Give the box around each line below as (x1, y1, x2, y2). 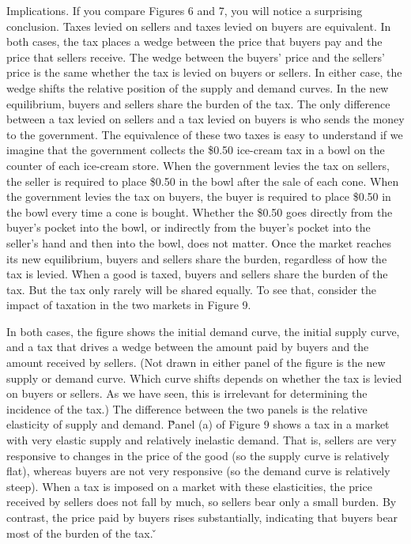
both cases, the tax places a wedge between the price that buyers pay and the (6, 33, 383, 50)
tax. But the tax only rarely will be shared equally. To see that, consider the (6, 281, 377, 297)
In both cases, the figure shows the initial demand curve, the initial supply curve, (6, 323, 400, 339)
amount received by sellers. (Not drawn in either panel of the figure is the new (6, 354, 386, 371)
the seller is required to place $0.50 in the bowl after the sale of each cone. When (6, 172, 399, 189)
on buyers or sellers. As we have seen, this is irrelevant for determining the (6, 385, 368, 402)
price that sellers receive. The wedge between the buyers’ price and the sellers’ (6, 48, 385, 65)
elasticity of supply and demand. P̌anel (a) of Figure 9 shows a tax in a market (6, 416, 390, 433)
